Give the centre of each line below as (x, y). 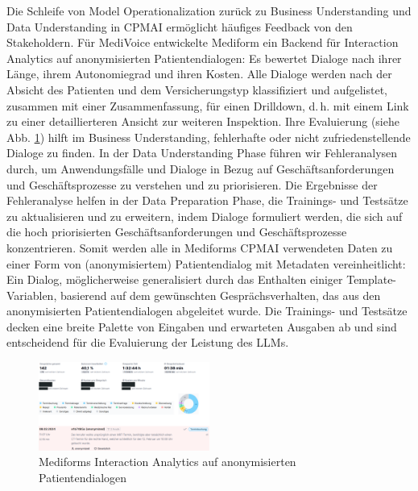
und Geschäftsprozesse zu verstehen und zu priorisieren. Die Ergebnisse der (192, 184)
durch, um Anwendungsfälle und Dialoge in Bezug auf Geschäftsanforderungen (201, 168)
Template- (372, 279)
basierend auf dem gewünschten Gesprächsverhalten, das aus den (220, 295)
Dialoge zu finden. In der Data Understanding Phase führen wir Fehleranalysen (202, 153)
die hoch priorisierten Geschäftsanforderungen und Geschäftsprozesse (177, 232)
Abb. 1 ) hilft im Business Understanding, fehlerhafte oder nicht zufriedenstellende (209, 137)
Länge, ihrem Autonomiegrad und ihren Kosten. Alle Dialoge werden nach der (199, 74)
